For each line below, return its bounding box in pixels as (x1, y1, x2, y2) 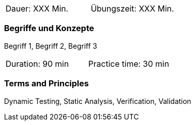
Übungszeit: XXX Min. (90, 4, 174, 14)
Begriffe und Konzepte (4, 23, 94, 34)
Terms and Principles (4, 78, 89, 89)
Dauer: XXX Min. (6, 4, 69, 14)
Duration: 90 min (6, 58, 69, 69)
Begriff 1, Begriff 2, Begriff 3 (4, 41, 97, 50)
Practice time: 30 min (88, 58, 169, 69)
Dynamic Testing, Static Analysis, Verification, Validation (4, 96, 191, 105)
